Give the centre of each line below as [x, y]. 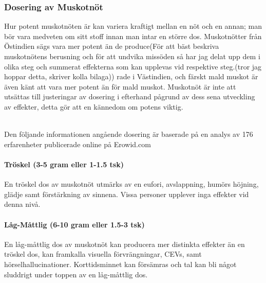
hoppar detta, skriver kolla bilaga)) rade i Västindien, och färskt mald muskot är [131, 76]
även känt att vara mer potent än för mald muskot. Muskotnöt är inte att [120, 86]
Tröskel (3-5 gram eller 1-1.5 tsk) [64, 164]
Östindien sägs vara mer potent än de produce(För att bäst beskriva [112, 46]
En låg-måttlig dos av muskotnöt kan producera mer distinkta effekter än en [125, 244]
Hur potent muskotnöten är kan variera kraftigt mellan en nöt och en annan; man [133, 26]
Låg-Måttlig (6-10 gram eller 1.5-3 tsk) [74, 224]
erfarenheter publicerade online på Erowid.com [78, 144]
